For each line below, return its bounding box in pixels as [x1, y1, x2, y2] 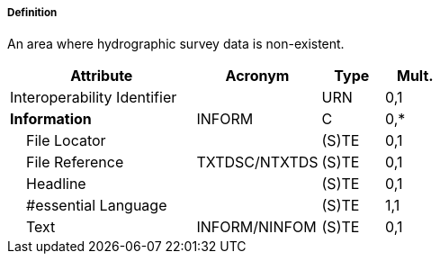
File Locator [26, 131, 106, 150]
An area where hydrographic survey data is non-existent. [7, 36, 345, 52]
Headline [26, 175, 86, 193]
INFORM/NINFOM [196, 218, 317, 237]
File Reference [26, 153, 124, 172]
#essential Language [26, 196, 167, 215]
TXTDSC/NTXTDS [196, 153, 319, 172]
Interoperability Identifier [10, 88, 177, 107]
